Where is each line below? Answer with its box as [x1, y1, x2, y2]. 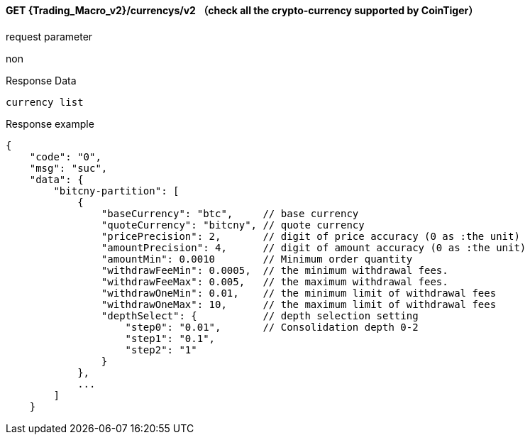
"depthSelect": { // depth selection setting [101, 309, 419, 321]
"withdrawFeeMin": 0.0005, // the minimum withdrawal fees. [101, 264, 448, 276]
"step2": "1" [125, 343, 197, 356]
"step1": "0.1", [125, 332, 216, 344]
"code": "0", [29, 150, 101, 163]
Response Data [6, 74, 77, 87]
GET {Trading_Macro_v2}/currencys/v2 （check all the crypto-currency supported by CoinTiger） [6, 4, 479, 16]
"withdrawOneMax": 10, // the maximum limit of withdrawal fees [101, 298, 497, 310]
